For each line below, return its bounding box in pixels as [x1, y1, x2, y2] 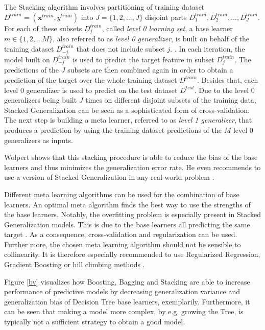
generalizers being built [4, 95, 77, 105]
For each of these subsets [4, 22, 82, 33]
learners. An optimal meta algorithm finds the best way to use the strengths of [4, 199, 251, 209]
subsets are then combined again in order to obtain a [67, 64, 233, 75]
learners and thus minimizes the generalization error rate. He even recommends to [4, 161, 261, 172]
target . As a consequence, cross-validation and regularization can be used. [4, 229, 237, 240]
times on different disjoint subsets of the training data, [85, 95, 256, 105]
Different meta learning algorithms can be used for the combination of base [4, 188, 239, 199]
